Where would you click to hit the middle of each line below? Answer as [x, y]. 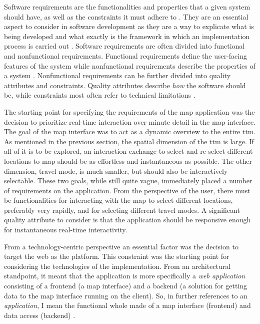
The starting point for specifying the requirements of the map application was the [129, 111]
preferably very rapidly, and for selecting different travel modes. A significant [122, 210]
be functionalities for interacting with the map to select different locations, [118, 200]
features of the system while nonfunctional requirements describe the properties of [130, 65]
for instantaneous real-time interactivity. [66, 230]
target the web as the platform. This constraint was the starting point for [117, 256]
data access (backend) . [40, 315]
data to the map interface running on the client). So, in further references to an [126, 295]
